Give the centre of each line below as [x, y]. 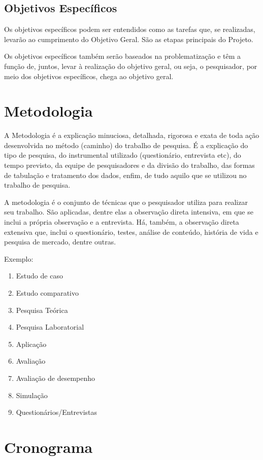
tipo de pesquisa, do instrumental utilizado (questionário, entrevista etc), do [123, 155]
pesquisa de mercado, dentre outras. [60, 242]
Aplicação [31, 344]
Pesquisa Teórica [42, 310]
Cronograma [48, 447]
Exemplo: [19, 258]
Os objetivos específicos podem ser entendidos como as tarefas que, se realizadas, [130, 29]
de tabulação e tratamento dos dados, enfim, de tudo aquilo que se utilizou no [125, 175]
